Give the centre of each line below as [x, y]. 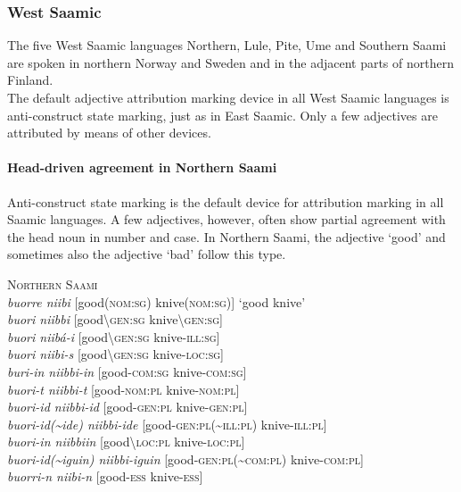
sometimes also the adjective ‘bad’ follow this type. [147, 254]
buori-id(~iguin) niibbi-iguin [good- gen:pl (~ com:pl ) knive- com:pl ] [185, 459]
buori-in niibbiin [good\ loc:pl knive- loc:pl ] [126, 442]
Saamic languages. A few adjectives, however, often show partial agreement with [226, 219]
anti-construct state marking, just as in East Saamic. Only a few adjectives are [222, 115]
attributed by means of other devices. [109, 133]
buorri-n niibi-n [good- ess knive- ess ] [105, 476]
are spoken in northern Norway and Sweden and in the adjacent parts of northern [230, 62]
